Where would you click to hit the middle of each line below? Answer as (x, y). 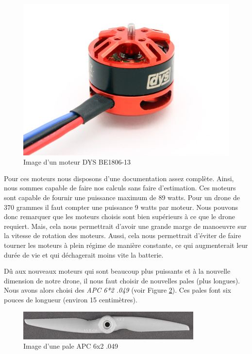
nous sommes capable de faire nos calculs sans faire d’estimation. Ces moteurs (120, 188)
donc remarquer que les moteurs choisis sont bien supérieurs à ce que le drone (119, 216)
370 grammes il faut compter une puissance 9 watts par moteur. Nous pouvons (121, 207)
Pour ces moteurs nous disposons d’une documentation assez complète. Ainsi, (119, 178)
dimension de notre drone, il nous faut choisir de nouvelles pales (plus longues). (122, 280)
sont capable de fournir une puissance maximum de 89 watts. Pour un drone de (122, 197)
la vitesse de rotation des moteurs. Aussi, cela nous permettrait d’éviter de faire (123, 235)
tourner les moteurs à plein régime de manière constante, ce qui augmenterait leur (126, 245)
